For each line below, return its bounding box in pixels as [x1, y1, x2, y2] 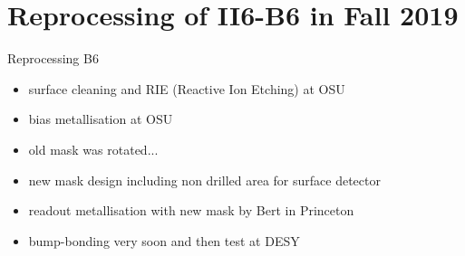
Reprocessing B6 [7, 49, 99, 68]
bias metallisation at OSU [28, 109, 173, 128]
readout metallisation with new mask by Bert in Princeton [28, 201, 354, 220]
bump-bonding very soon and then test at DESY [28, 231, 300, 250]
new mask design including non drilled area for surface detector [28, 170, 381, 189]
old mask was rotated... [28, 139, 159, 158]
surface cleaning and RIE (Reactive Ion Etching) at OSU [28, 79, 345, 98]
